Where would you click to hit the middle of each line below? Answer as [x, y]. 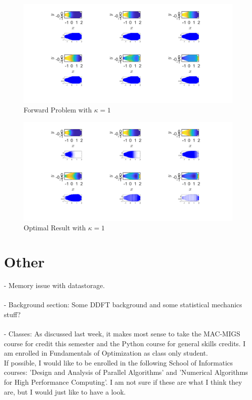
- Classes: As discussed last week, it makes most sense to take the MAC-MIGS [122, 334]
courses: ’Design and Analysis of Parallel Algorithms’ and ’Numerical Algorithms [126, 372]
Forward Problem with [58, 110]
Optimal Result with [55, 228]
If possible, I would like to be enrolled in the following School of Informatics [119, 362]
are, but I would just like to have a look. [65, 391]
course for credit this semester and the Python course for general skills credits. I [125, 343]
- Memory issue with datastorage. [54, 285]
